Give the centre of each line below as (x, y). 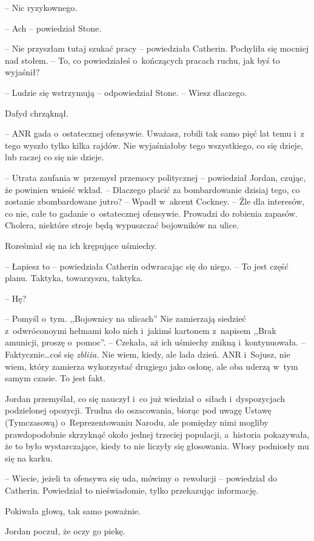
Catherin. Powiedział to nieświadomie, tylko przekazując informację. (132, 490)
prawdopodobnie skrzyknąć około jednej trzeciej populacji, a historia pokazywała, (157, 434)
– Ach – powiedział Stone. (53, 28)
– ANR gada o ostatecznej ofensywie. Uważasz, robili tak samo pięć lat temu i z (155, 133)
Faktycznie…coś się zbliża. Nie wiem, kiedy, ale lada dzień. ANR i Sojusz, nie (148, 354)
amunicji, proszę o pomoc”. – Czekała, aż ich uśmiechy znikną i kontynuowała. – (155, 342)
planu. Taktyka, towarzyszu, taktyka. (74, 278)
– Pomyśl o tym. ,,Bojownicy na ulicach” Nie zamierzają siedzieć (125, 318)
